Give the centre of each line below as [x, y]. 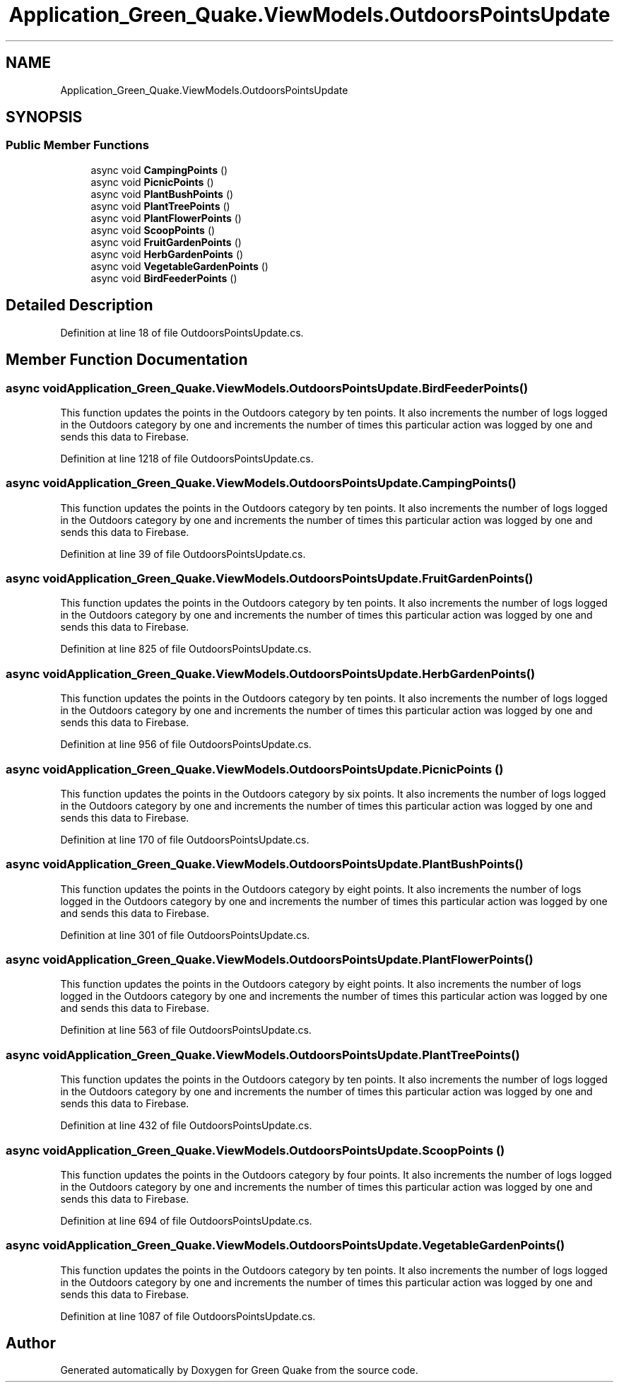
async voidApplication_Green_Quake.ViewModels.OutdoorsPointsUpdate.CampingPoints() [261, 483]
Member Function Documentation [127, 360]
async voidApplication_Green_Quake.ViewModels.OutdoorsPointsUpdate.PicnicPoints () [255, 769]
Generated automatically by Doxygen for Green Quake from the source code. [239, 1370]
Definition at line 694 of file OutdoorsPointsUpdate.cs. [186, 1220]
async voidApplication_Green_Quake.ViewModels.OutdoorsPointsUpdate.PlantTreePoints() [263, 1055]
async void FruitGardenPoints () [166, 242]
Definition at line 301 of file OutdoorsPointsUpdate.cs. [185, 935]
